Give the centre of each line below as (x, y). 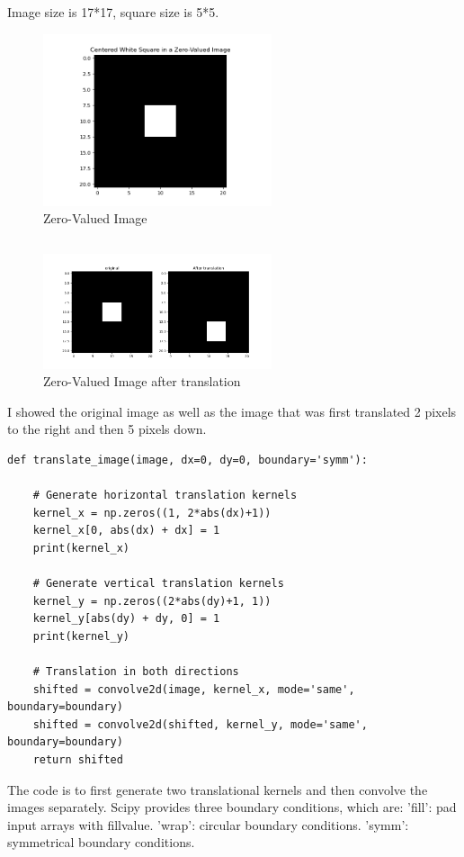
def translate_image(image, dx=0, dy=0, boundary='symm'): (187, 460)
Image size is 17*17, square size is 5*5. (113, 12)
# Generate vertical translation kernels (158, 584)
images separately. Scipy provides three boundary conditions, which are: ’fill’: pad (232, 807)
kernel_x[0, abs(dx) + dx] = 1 (126, 531)
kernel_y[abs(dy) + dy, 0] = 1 (126, 619)
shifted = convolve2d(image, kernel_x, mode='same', (194, 689)
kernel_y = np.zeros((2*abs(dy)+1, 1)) (152, 601)
